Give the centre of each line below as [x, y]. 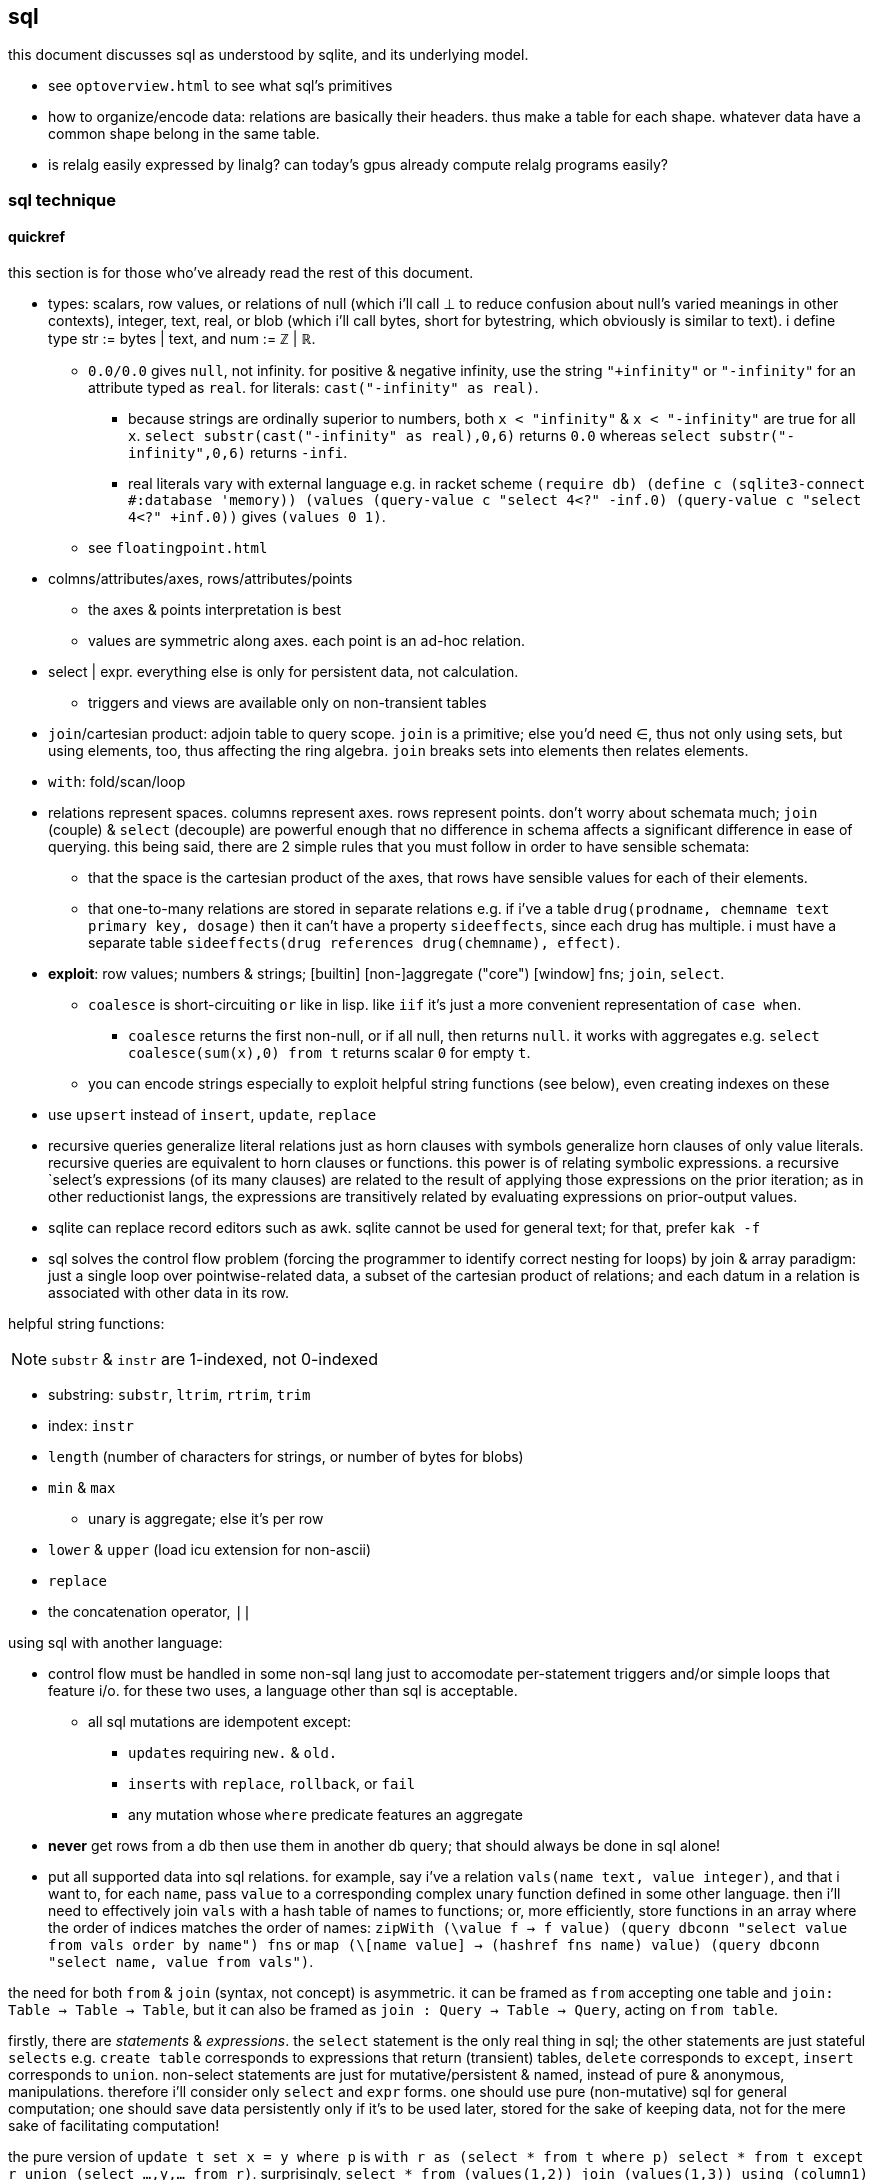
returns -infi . [298, 453]
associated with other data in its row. [168, 1293]
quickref [36, 237]
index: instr [91, 1426]
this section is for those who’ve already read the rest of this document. [241, 273]
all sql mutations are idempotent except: [220, 1722]
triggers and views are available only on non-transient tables [287, 703]
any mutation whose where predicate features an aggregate [326, 1815]
